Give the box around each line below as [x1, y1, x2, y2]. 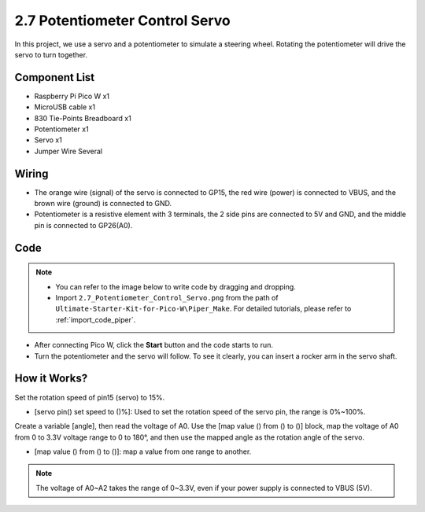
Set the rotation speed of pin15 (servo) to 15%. [14, 392, 165, 402]
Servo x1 [34, 135, 62, 145]
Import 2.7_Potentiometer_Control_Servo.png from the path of [55, 293, 279, 303]
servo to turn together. [14, 50, 88, 59]
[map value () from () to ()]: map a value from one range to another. [34, 447, 252, 456]
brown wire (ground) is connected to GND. [34, 199, 172, 208]
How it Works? [14, 372, 88, 385]
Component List [14, 71, 95, 84]
